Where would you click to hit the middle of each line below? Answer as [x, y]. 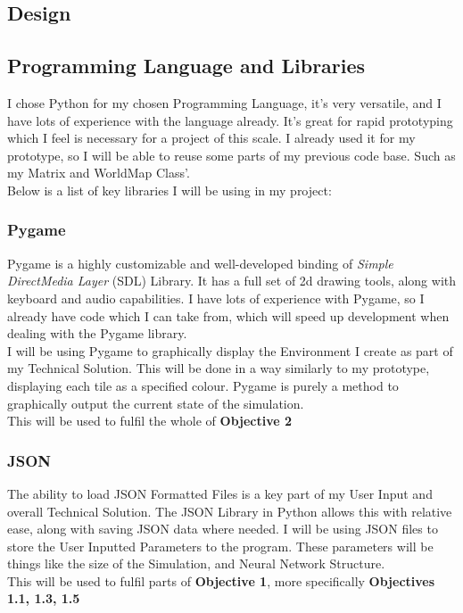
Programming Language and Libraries [186, 66]
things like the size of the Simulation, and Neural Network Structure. [196, 563]
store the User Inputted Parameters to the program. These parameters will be [220, 546]
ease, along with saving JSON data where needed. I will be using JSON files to [223, 529]
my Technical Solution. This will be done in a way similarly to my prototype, [219, 368]
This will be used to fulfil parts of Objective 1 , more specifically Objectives [221, 580]
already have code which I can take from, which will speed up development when [228, 315]
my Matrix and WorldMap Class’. [99, 173]
